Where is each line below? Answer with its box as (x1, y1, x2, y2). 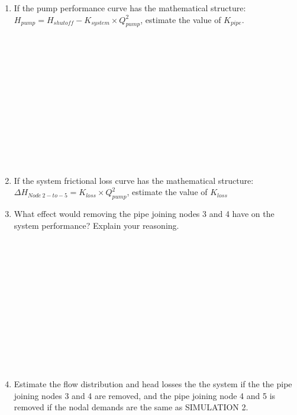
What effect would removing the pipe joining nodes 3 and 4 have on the (14, 207, 275, 219)
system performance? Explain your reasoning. (14, 219, 179, 231)
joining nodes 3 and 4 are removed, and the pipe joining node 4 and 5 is (14, 389, 276, 401)
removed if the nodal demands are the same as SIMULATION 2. (14, 401, 248, 413)
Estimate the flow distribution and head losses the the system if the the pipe (14, 378, 292, 390)
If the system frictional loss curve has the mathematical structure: (14, 174, 254, 186)
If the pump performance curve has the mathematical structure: (14, 2, 246, 14)
